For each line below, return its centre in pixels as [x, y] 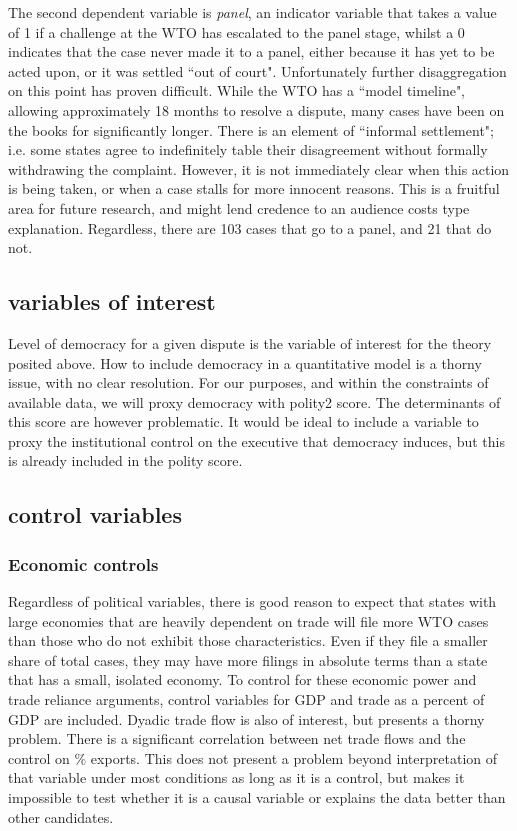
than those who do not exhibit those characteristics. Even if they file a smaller [248, 640]
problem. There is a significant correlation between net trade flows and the [237, 738]
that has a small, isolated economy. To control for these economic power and [242, 679]
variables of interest [112, 301]
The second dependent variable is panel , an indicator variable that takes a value [252, 12]
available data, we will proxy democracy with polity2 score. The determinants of [254, 401]
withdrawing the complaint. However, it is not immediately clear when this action [259, 168]
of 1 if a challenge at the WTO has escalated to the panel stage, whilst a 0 [236, 31]
